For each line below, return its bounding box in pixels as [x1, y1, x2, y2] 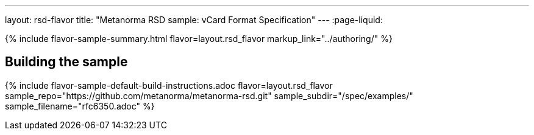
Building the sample [5, 54, 128, 70]
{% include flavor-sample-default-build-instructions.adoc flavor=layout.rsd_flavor [5, 80, 333, 91]
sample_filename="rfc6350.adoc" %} [5, 100, 155, 111]
